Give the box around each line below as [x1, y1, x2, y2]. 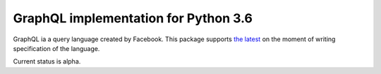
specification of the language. [13, 44, 100, 52]
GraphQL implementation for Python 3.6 [13, 10, 253, 26]
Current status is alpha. [13, 57, 81, 66]
